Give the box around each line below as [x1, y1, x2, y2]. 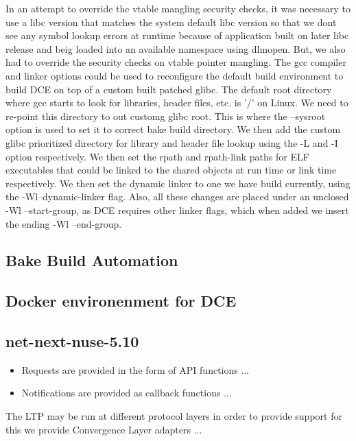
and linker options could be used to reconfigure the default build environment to [5, 68, 344, 82]
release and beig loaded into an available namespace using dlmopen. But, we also [5, 41, 346, 56]
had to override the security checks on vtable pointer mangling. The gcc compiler [5, 55, 346, 69]
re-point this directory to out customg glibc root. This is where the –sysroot [5, 108, 326, 123]
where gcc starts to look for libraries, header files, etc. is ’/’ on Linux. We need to [5, 95, 348, 110]
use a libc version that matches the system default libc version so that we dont [5, 14, 337, 29]
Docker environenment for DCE [5, 290, 237, 311]
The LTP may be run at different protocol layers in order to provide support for [5, 409, 342, 423]
